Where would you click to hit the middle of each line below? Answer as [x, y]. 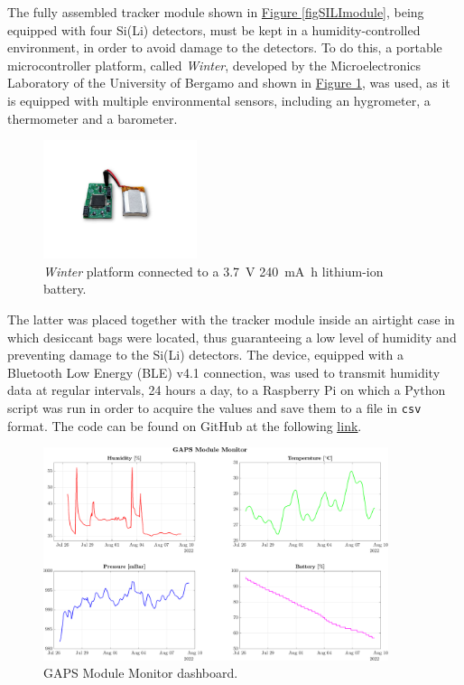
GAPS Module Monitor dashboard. [141, 673]
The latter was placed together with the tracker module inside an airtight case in [231, 319]
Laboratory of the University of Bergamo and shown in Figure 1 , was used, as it [229, 83]
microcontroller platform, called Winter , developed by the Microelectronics [214, 65]
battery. [65, 289]
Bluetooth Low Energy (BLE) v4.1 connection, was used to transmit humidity [224, 372]
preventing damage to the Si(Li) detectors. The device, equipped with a [206, 355]
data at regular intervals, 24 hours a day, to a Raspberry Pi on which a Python [227, 390]
